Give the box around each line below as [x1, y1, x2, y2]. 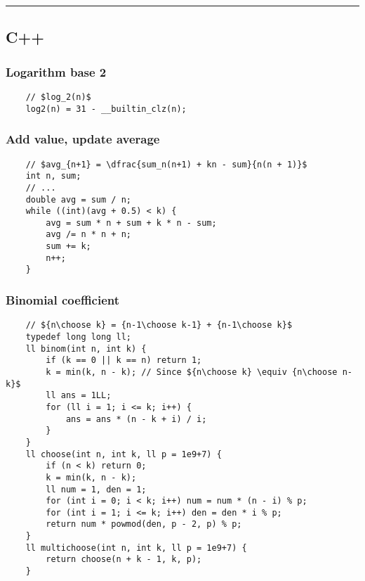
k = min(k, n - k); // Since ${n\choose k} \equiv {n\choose [46, 366, 338, 377]
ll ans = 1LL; [46, 390, 112, 401]
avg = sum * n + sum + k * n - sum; [46, 217, 217, 228]
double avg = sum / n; [25, 194, 131, 205]
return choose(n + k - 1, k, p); [46, 554, 202, 565]
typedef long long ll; [25, 331, 131, 342]
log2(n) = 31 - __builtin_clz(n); [25, 103, 187, 114]
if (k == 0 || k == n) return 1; [46, 355, 202, 366]
